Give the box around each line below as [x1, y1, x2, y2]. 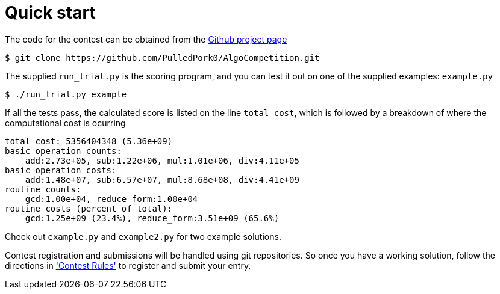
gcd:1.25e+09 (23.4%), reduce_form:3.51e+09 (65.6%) [25, 213, 280, 223]
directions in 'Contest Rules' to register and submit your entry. [5, 260, 251, 271]
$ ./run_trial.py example [5, 89, 127, 99]
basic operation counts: [5, 145, 122, 156]
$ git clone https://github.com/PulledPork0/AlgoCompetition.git [5, 52, 320, 63]
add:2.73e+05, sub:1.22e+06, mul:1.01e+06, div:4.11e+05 [25, 155, 299, 165]
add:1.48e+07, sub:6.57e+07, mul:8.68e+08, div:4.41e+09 [25, 174, 299, 185]
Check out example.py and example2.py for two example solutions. [5, 231, 281, 242]
